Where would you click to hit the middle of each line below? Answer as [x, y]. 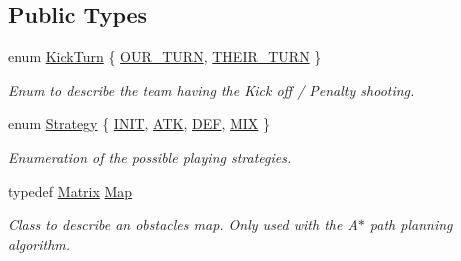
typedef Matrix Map [70, 190]
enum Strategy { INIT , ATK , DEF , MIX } [139, 123]
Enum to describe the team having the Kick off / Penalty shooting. [211, 89]
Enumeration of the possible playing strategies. [150, 156]
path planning [411, 224]
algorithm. [39, 243]
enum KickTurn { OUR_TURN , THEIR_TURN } [165, 56]
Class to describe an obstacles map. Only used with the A [183, 224]
